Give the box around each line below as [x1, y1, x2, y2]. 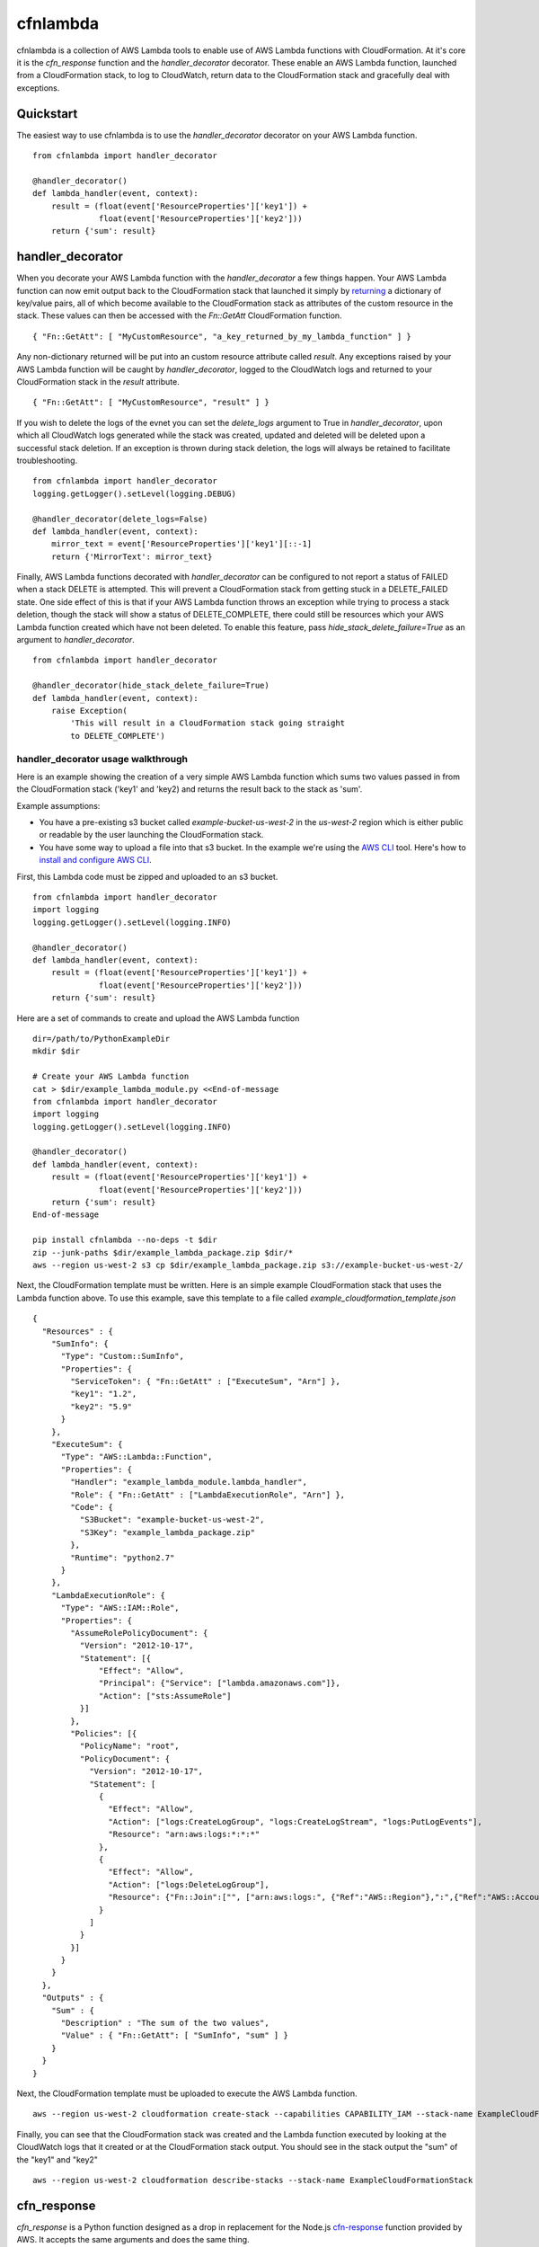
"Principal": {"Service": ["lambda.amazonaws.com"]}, [99, 1678, 340, 1689]
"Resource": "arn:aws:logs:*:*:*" [108, 1829, 261, 1840]
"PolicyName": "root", [79, 1741, 180, 1752]
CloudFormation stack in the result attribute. [16, 377, 180, 386]
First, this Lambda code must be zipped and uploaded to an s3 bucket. [16, 871, 278, 882]
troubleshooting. [16, 455, 78, 466]
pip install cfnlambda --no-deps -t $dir [32, 1235, 217, 1245]
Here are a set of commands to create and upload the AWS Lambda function [16, 1012, 300, 1024]
